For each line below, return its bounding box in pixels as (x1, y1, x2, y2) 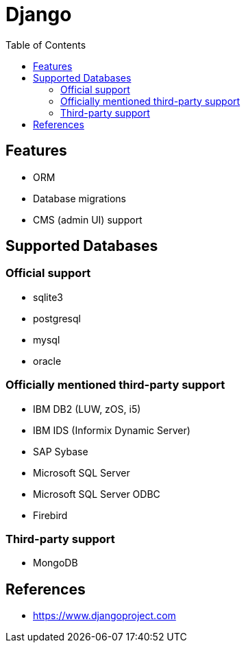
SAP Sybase (33, 445, 88, 457)
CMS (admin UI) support (33, 213, 143, 226)
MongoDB (33, 557, 78, 569)
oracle (33, 355, 62, 367)
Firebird (33, 509, 68, 521)
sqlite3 (33, 291, 63, 303)
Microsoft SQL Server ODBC (33, 488, 160, 500)
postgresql (33, 312, 81, 324)
